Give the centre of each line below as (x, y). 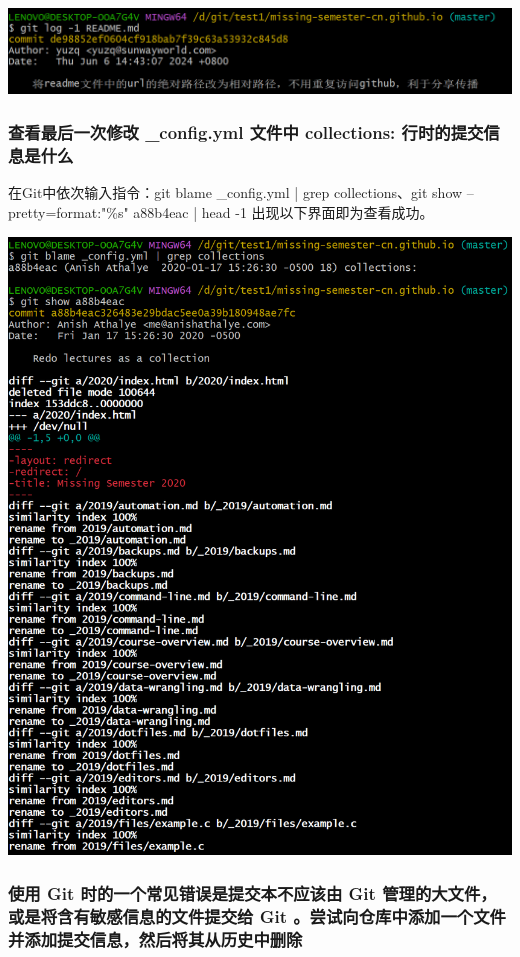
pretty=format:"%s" (68, 211)
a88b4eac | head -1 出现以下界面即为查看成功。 (283, 211)
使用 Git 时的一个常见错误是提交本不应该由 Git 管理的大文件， (252, 893)
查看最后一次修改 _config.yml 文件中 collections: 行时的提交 (246, 132)
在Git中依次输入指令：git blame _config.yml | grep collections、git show (235, 192)
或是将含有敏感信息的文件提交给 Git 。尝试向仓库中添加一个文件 (257, 916)
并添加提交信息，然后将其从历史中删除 (155, 939)
